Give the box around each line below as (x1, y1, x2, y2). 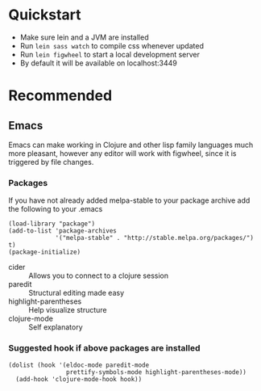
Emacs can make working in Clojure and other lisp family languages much (8, 140, 254, 149)
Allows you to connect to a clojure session (28, 271, 169, 280)
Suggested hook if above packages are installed (8, 343, 201, 354)
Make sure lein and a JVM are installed (19, 32, 149, 42)
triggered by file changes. (8, 157, 94, 166)
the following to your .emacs (8, 204, 103, 214)
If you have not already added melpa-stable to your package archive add (8, 195, 251, 205)
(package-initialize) (8, 248, 81, 256)
